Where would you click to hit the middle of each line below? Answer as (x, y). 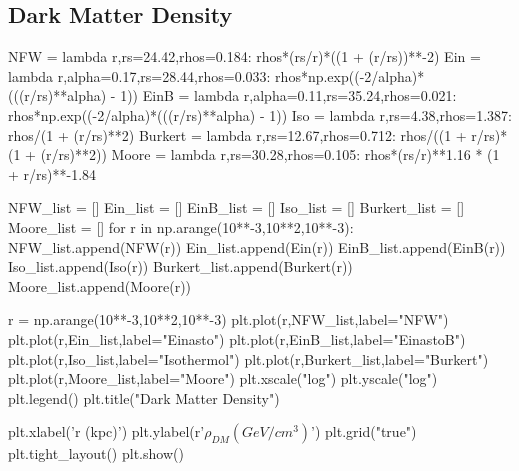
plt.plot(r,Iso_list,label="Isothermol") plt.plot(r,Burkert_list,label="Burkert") (248, 358)
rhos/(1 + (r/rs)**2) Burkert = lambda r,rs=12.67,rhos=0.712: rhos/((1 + (237, 134)
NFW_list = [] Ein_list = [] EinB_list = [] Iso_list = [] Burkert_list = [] (236, 207)
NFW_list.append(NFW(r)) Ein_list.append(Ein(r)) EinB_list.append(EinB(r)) (257, 246)
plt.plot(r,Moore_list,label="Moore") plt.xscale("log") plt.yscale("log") (223, 378)
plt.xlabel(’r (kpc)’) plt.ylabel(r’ (106, 431)
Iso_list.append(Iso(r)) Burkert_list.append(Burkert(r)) (180, 266)
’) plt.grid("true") (364, 431)
